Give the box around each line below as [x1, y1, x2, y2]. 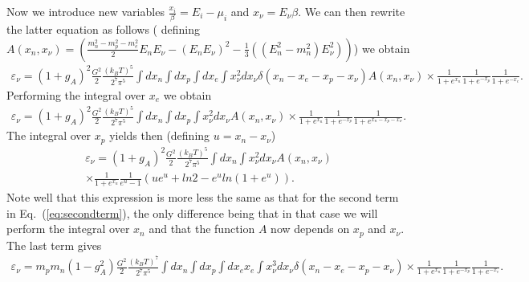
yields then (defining [109, 127, 210, 144]
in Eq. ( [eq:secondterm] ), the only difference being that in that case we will [6, 204, 378, 221]
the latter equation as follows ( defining [6, 21, 200, 38]
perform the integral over [6, 220, 130, 237]
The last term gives [6, 236, 102, 253]
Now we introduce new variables [6, 3, 165, 19]
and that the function [149, 220, 255, 237]
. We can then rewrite [298, 3, 405, 19]
